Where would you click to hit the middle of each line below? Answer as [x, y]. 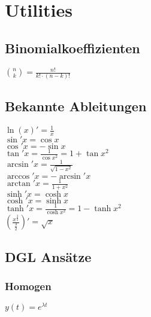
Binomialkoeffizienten [73, 48]
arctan [19, 184]
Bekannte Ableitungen [76, 106]
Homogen [28, 286]
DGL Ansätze [48, 256]
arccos [18, 176]
